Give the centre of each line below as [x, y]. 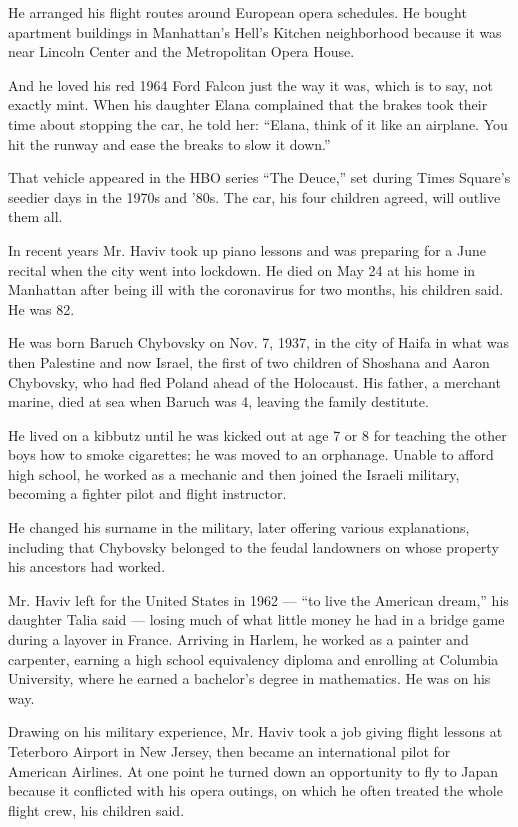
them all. [35, 216]
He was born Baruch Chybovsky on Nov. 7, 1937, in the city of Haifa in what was [258, 342]
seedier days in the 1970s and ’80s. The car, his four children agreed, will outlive [254, 196]
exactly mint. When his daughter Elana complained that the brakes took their [248, 104]
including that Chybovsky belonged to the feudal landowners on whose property [253, 546]
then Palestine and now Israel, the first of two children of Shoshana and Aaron [249, 361]
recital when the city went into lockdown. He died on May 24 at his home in [242, 269]
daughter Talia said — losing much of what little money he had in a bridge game [256, 619]
